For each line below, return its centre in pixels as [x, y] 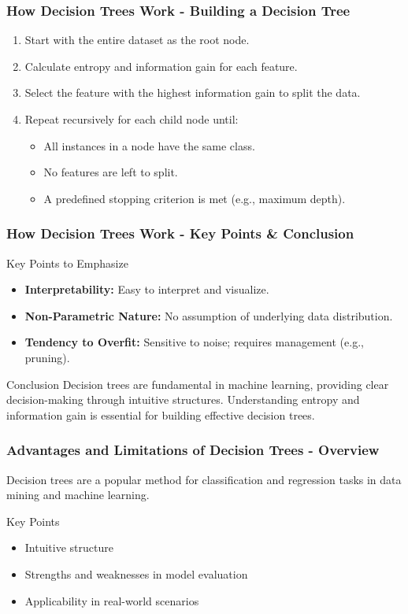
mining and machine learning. [78, 495]
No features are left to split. [111, 172]
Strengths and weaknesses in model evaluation [136, 573]
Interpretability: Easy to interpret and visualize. [147, 289]
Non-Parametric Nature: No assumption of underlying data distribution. [209, 315]
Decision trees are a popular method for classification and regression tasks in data [204, 479]
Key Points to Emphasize [67, 263]
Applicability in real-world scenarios [112, 600]
